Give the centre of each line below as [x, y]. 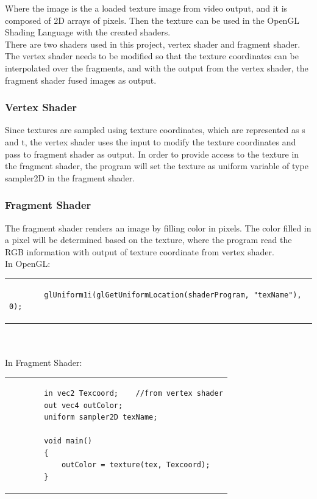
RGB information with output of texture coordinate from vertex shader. [140, 251]
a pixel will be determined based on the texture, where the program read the [148, 240]
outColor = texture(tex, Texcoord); [136, 465]
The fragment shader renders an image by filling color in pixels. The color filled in [158, 228]
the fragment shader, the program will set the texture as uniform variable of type [157, 166]
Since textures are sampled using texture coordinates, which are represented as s [155, 130]
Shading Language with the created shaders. [88, 32]
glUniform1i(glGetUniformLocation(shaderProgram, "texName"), [173, 295]
